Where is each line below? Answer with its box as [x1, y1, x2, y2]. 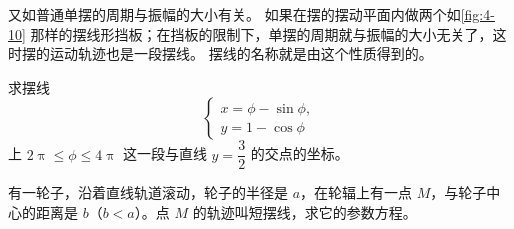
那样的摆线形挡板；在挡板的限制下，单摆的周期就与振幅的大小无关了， [30, 23, 493, 44]
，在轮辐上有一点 [300, 182, 413, 203]
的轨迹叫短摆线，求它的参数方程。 [192, 202, 417, 223]
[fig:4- [460, 4, 495, 24]
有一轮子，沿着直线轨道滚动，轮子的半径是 [8, 182, 288, 203]
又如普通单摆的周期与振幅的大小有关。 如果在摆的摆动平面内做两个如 [8, 4, 461, 24]
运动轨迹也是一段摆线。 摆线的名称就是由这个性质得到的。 [49, 43, 433, 64]
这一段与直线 [122, 143, 207, 164]
